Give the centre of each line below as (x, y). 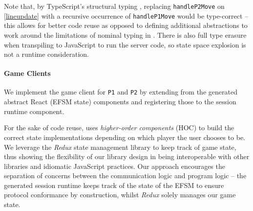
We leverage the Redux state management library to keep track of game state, (120, 147)
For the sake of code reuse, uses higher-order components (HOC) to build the (119, 128)
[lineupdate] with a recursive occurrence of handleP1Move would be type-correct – (126, 15)
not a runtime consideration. (47, 54)
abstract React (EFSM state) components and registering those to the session (120, 102)
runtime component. (34, 111)
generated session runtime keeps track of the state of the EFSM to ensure (114, 185)
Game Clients (27, 73)
